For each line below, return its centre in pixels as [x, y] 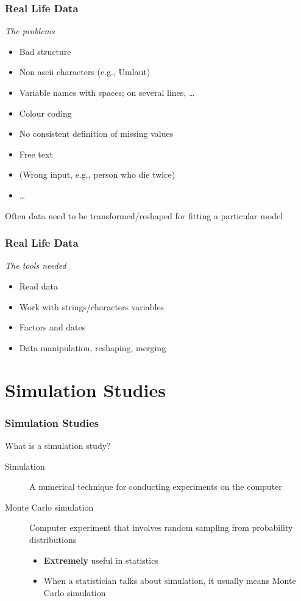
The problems [30, 31]
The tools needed [36, 265]
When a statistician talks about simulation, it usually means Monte [170, 581]
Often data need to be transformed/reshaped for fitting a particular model [144, 215]
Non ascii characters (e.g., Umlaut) [85, 72]
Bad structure [45, 51]
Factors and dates [52, 327]
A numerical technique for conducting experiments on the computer [156, 486]
